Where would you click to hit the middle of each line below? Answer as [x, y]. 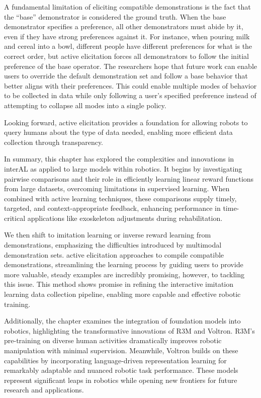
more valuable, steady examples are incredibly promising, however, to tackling [124, 274]
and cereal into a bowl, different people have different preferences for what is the [128, 46]
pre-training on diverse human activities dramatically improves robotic [113, 340]
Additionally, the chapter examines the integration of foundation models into [122, 321]
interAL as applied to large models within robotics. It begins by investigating [123, 168]
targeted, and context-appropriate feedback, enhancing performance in [112, 208]
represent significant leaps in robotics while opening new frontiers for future [121, 380]
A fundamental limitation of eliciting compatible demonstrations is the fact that [127, 7]
